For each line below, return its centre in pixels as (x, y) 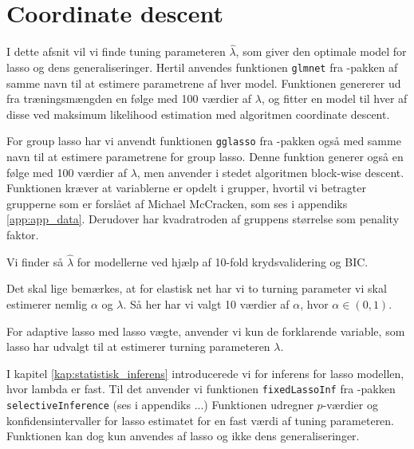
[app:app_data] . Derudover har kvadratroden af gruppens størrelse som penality (203, 219)
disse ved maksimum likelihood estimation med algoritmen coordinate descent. (198, 114)
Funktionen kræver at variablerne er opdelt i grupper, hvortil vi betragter (186, 188)
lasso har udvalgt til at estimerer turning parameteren (138, 347)
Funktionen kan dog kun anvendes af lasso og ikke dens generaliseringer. (183, 436)
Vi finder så (35, 261)
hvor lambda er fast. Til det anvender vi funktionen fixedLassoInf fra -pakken (201, 389)
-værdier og (350, 405)
